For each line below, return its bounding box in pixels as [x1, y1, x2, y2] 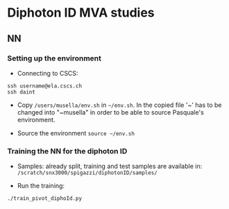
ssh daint [7, 88, 36, 95]
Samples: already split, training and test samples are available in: [17, 162, 203, 171]
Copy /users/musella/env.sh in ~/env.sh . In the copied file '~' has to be [17, 101, 222, 109]
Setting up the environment [7, 53, 102, 63]
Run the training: [17, 182, 65, 190]
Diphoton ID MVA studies [7, 5, 155, 21]
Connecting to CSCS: [17, 69, 78, 77]
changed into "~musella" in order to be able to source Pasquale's [17, 108, 205, 116]
